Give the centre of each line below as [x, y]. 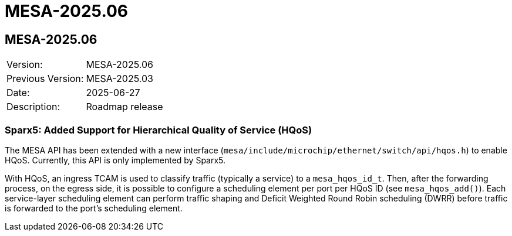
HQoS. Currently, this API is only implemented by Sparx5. [115, 160]
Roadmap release [124, 107]
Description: [33, 107]
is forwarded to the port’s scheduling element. [94, 208]
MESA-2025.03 [119, 79]
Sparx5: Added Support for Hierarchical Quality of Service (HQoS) [159, 130]
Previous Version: [45, 79]
